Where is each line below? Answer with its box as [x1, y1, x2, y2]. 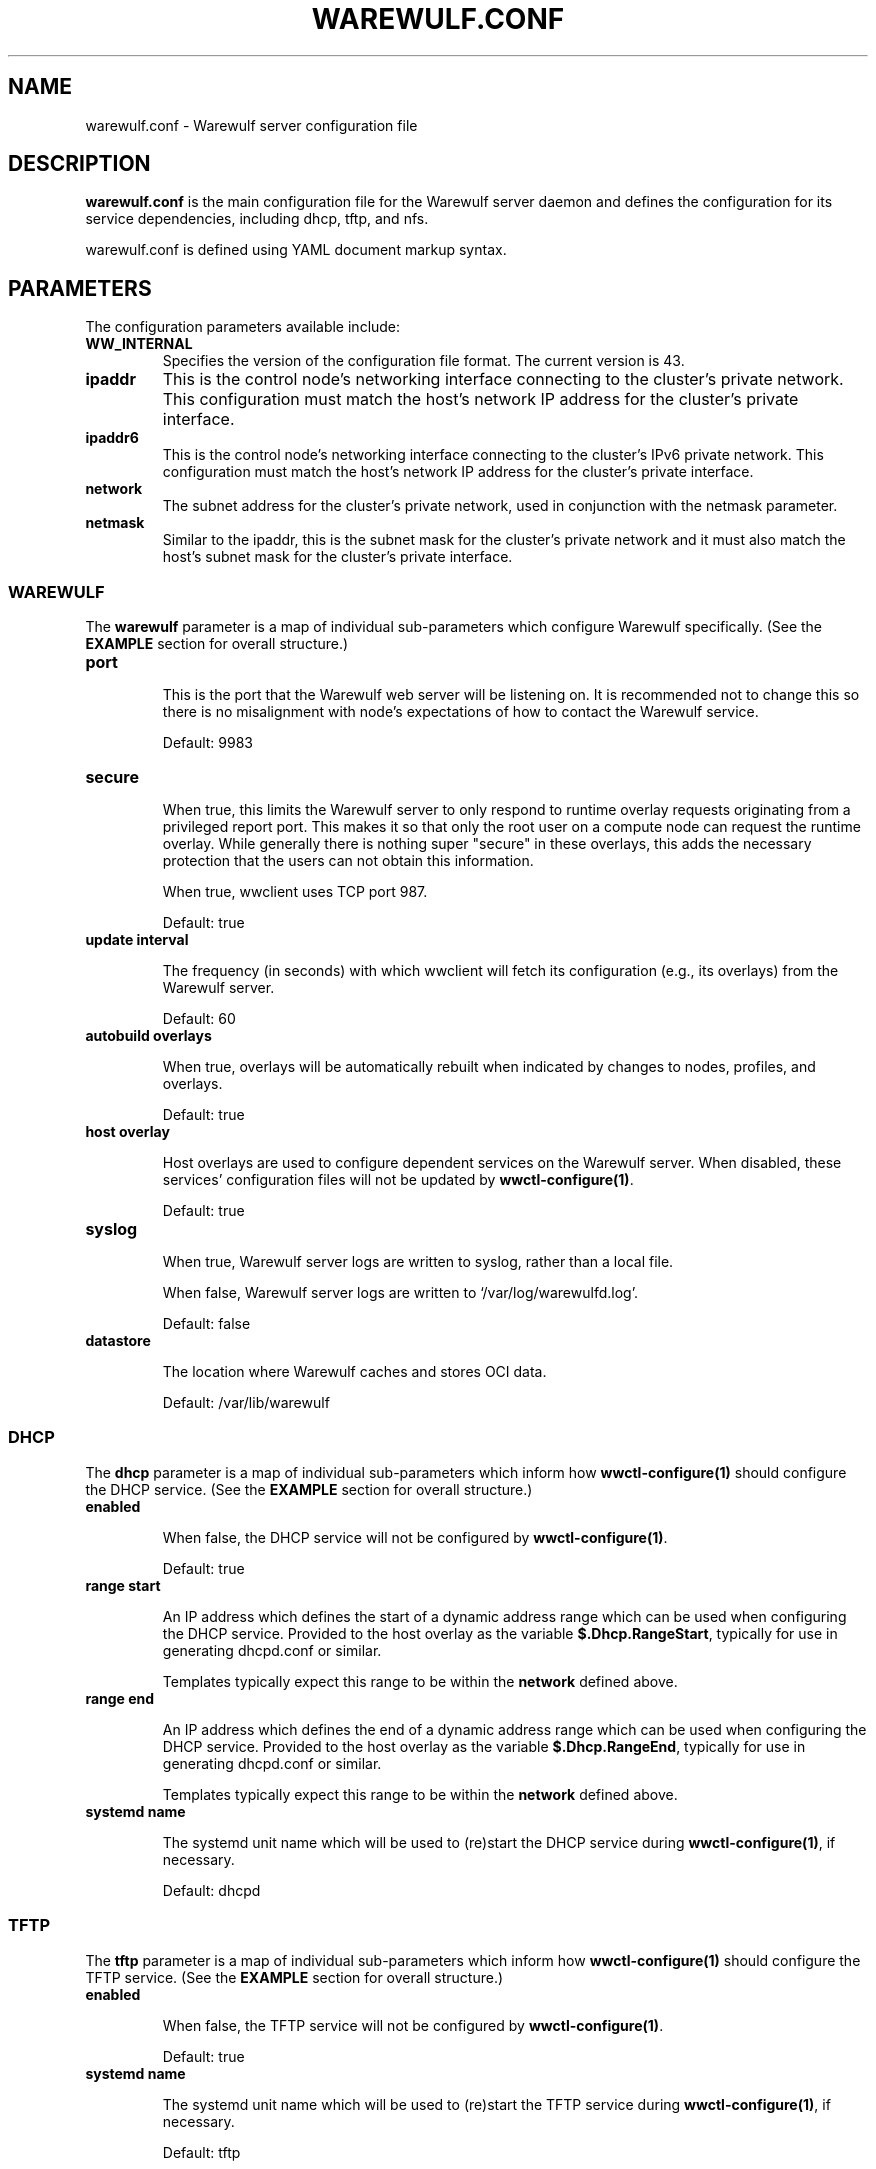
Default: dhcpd [162, 1881, 261, 1899]
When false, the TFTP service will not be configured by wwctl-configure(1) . [162, 2016, 664, 2034]
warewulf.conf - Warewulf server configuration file [85, 116, 418, 134]
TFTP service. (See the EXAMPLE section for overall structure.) [85, 1968, 504, 1986]
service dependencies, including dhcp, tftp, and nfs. [85, 210, 429, 228]
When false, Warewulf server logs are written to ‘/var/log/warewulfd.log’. [162, 1284, 638, 1302]
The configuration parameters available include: [85, 318, 401, 336]
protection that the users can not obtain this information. [162, 852, 534, 870]
